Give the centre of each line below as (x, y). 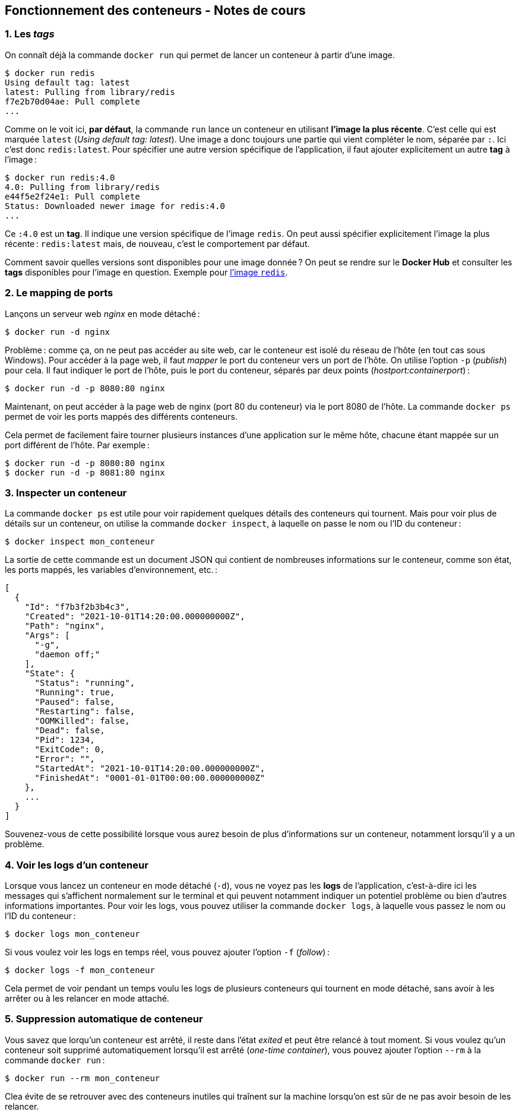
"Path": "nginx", (65, 626)
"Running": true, (75, 693)
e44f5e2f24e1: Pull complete (72, 196)
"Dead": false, (70, 731)
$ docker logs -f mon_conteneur (80, 970)
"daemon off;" (67, 655)
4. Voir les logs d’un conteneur (77, 865)
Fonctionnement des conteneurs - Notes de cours (155, 10)
